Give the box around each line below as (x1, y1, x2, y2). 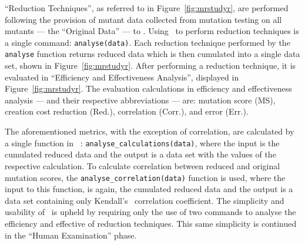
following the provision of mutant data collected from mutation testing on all (5, 13, 282, 25)
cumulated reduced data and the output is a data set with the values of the (5, 148, 276, 160)
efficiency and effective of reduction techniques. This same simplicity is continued (5, 217, 297, 229)
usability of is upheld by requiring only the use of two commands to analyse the (5, 206, 296, 218)
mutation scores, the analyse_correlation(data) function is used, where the (5, 171, 286, 183)
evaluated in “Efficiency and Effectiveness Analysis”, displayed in (5, 71, 239, 83)
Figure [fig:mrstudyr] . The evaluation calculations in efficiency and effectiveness (5, 82, 292, 95)
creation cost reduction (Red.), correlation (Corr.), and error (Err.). (5, 105, 249, 118)
